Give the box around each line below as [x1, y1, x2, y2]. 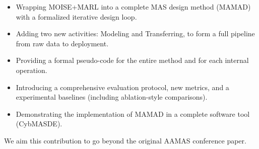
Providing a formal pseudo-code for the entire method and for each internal [16, 55, 249, 65]
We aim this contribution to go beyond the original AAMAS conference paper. [4, 135, 246, 145]
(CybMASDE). [16, 118, 62, 129]
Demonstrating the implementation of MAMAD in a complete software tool [16, 108, 250, 119]
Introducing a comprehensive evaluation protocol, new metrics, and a [16, 82, 229, 92]
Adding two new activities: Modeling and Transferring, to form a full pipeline [16, 28, 255, 39]
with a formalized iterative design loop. [16, 11, 137, 22]
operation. [16, 64, 47, 75]
